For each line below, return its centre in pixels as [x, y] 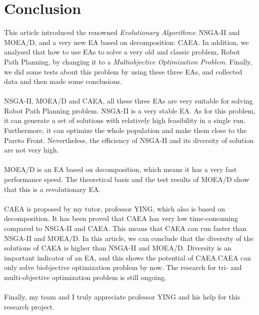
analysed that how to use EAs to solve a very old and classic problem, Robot [122, 52]
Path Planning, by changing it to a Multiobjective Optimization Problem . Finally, [128, 61]
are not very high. [31, 150]
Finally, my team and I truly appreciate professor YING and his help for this [122, 297]
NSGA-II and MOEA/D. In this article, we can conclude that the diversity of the [129, 238]
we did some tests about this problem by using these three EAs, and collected [123, 71]
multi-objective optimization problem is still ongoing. [85, 277]
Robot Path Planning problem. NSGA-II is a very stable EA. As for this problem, [130, 110]
